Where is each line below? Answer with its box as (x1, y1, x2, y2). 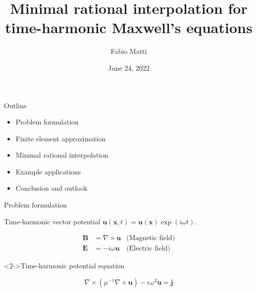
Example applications (15, 166, 81, 176)
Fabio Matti (110, 46, 147, 56)
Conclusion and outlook (15, 183, 88, 193)
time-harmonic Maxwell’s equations (5, 17, 253, 38)
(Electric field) (126, 245, 170, 252)
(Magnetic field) (126, 235, 175, 242)
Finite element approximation (15, 133, 106, 143)
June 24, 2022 (107, 62, 150, 73)
